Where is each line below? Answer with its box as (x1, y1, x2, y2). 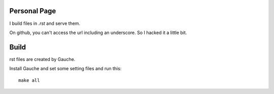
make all (18, 77, 40, 83)
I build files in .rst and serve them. (9, 20, 81, 26)
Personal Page (9, 7, 56, 15)
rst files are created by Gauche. (9, 56, 76, 62)
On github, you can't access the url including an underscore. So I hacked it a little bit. (9, 29, 187, 36)
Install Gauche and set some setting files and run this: (9, 66, 122, 72)
